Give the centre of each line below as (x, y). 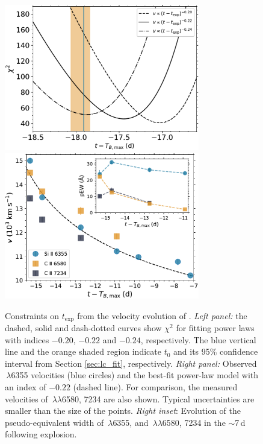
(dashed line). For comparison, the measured (155, 386)
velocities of (26, 398)
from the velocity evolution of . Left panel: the (162, 315)
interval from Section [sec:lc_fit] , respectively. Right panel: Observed (131, 363)
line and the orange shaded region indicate (83, 351)
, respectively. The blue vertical (198, 339)
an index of (26, 386)
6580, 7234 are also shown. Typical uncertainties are (158, 398)
